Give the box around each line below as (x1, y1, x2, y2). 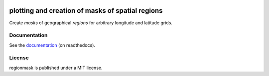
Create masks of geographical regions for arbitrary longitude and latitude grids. (9, 20, 173, 26)
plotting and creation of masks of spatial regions (9, 6, 163, 15)
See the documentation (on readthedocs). (9, 42, 96, 48)
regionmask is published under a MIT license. (9, 65, 103, 71)
